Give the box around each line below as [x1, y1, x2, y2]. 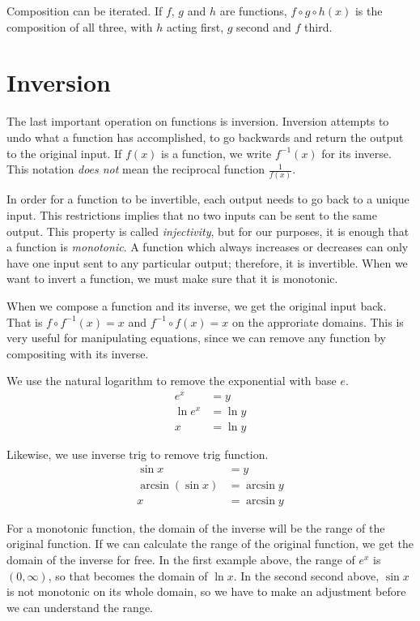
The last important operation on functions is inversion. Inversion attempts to [6, 113, 389, 130]
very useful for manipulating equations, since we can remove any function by [6, 329, 386, 346]
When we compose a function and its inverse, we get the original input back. [6, 297, 387, 314]
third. [304, 18, 333, 35]
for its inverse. [321, 144, 392, 161]
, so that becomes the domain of [48, 567, 208, 584]
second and [236, 18, 291, 35]
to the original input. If [6, 144, 122, 161]
